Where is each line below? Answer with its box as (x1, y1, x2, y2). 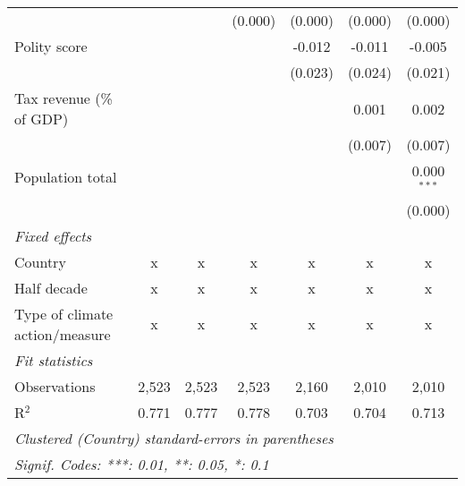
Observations (14, 375, 96, 396)
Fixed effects (14, 225, 92, 246)
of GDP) (14, 108, 69, 129)
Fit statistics (14, 349, 93, 371)
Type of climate (14, 303, 114, 324)
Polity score (14, 36, 88, 56)
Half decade (14, 277, 88, 298)
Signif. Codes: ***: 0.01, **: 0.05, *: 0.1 (14, 453, 269, 474)
